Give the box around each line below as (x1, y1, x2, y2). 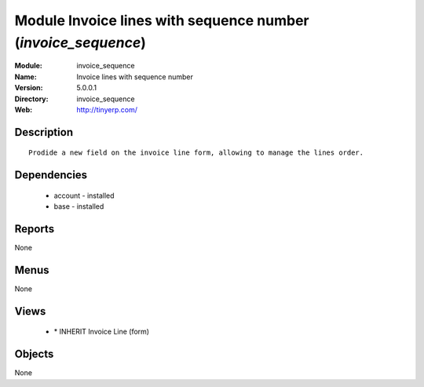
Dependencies (14, 169, 88, 182)
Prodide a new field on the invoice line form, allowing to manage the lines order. (28, 148, 364, 157)
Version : (14, 83, 43, 93)
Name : (14, 71, 37, 82)
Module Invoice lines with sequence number (14, 12, 309, 29)
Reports (14, 222, 55, 235)
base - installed (53, 202, 104, 211)
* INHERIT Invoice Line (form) (53, 327, 149, 337)
